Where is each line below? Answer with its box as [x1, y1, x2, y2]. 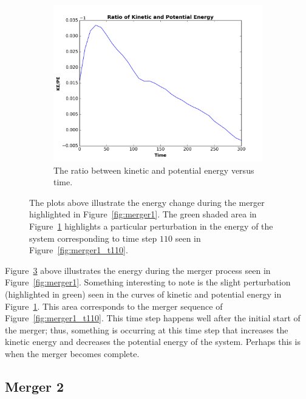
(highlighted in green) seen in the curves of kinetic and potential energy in [5, 287, 282, 300]
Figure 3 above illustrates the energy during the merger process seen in [5, 264, 271, 276]
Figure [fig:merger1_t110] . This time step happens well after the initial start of [5, 312, 301, 324]
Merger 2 [5, 377, 64, 395]
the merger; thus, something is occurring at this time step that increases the [5, 323, 288, 336]
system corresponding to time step [29, 231, 157, 244]
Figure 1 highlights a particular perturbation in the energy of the [29, 219, 273, 232]
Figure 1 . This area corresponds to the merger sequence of [5, 299, 223, 312]
